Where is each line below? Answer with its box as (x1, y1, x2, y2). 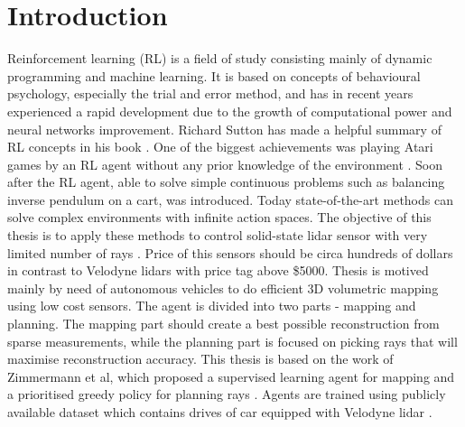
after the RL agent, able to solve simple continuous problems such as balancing (7, 172, 445, 191)
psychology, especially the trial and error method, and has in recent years (7, 84, 414, 103)
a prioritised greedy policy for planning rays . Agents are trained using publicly (7, 385, 446, 404)
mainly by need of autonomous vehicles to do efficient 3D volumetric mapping (7, 278, 439, 297)
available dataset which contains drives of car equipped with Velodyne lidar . (7, 403, 432, 421)
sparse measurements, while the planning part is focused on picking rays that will (7, 331, 458, 350)
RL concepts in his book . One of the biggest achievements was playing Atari (7, 137, 433, 156)
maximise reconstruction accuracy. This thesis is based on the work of (7, 349, 394, 368)
